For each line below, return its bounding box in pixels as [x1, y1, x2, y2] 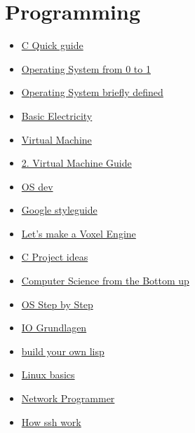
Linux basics [21, 367, 75, 382]
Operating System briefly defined [21, 85, 163, 99]
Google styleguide [21, 202, 97, 217]
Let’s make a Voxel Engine [21, 226, 136, 240]
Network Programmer [21, 391, 115, 406]
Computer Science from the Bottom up [21, 273, 189, 288]
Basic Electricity [21, 108, 93, 123]
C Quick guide [21, 38, 83, 53]
